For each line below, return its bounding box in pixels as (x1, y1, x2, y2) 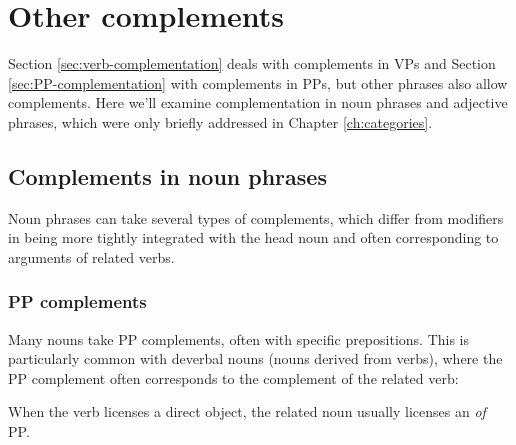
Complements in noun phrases (8, 160, 327, 191)
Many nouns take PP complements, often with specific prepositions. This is (8, 328, 470, 349)
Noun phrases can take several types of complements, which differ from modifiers (8, 207, 504, 228)
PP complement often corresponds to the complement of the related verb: (8, 367, 459, 388)
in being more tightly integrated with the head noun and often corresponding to (8, 227, 499, 248)
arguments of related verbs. (8, 246, 175, 267)
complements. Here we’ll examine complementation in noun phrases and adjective (8, 92, 508, 113)
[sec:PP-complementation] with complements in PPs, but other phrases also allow (8, 72, 508, 93)
